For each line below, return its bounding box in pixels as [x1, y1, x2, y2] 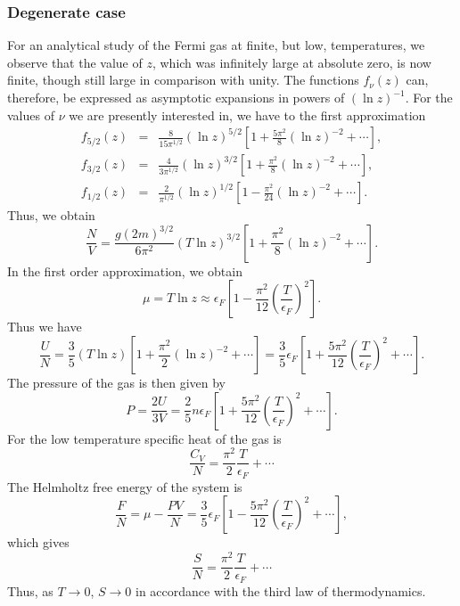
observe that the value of [7, 53, 143, 71]
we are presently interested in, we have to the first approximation [69, 105, 426, 124]
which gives [7, 533, 70, 552]
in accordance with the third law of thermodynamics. [136, 581, 426, 600]
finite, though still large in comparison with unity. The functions [7, 70, 359, 89]
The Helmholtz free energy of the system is [7, 477, 242, 495]
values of [7, 105, 54, 124]
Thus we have [7, 317, 82, 336]
